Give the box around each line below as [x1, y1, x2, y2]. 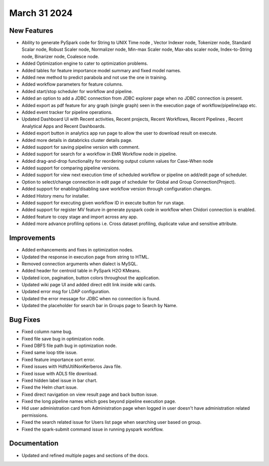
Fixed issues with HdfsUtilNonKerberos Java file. [21, 363, 122, 369]
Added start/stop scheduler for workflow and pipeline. [21, 88, 133, 94]
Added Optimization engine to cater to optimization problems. [21, 60, 148, 67]
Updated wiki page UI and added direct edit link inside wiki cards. [21, 282, 156, 288]
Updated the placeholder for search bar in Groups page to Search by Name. [21, 303, 178, 309]
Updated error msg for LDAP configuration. [21, 289, 111, 295]
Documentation [9, 439, 59, 448]
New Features [9, 26, 53, 35]
